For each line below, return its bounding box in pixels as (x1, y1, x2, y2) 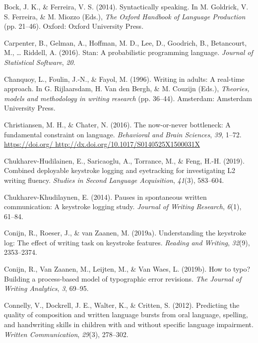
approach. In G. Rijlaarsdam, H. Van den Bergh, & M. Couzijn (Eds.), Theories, (4, 83, 250, 94)
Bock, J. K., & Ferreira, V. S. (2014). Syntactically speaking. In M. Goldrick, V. (4, 1, 249, 11)
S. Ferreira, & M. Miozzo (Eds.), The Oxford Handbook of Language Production (4, 11, 246, 21)
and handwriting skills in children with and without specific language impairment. (4, 319, 254, 330)
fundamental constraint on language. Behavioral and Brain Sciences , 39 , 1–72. (4, 129, 242, 139)
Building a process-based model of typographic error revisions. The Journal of (4, 273, 242, 284)
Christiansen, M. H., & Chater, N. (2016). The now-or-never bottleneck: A (4, 119, 231, 129)
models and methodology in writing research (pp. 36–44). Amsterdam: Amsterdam (4, 93, 253, 103)
